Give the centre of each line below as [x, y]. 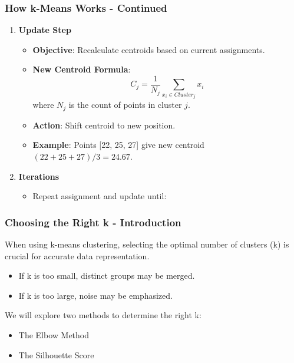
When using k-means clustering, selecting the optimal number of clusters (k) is [147, 244]
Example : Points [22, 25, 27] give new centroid [118, 145]
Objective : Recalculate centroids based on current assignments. [149, 49]
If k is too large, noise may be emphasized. [95, 295]
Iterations [39, 176]
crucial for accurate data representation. [77, 255]
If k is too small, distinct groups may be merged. [107, 275]
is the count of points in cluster [125, 105]
